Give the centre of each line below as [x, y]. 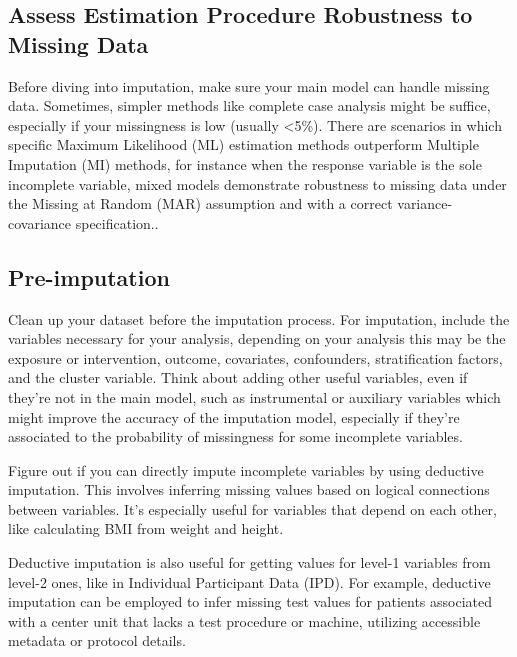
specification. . [117, 222]
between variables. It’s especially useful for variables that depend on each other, [252, 508]
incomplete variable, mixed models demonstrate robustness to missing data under [257, 183]
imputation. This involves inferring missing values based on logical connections [249, 489]
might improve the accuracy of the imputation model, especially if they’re [234, 416]
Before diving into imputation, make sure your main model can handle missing [249, 85]
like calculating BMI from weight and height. [146, 528]
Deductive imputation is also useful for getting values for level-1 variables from [249, 562]
